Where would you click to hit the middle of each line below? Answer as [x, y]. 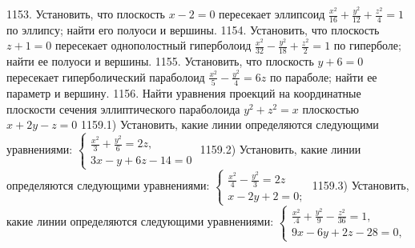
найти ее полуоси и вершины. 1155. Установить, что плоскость [160, 61]
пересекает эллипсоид [272, 14]
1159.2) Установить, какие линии [280, 149]
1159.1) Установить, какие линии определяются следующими [230, 124]
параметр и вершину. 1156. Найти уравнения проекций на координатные [184, 93]
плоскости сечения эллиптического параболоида [123, 108]
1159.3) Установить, [361, 185]
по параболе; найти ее [323, 76]
